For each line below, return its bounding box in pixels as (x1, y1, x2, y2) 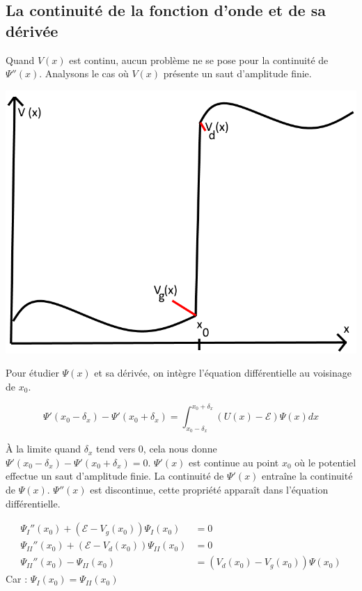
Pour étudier (6, 365, 59, 380)
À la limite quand (6, 441, 81, 456)
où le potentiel (294, 455, 356, 469)
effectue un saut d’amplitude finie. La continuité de (6, 468, 224, 483)
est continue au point (189, 455, 279, 469)
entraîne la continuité (262, 468, 353, 483)
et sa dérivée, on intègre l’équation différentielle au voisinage (94, 365, 352, 380)
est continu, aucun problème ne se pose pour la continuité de (69, 52, 329, 67)
